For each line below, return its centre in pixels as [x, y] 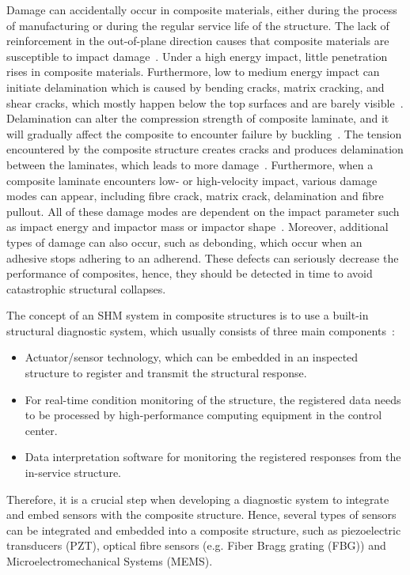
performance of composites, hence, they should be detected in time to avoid [190, 273]
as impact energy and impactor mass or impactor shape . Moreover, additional [197, 227]
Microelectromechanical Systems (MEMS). [110, 561]
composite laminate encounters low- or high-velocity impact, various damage [192, 180]
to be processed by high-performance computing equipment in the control [203, 415]
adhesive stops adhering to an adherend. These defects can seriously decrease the [203, 257]
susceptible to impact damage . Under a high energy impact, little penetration [197, 56]
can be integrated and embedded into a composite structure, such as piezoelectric [204, 530]
